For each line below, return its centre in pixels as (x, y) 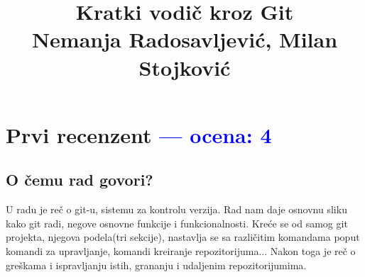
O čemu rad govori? (80, 180)
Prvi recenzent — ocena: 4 (139, 134)
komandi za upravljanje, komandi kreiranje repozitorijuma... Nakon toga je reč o (181, 250)
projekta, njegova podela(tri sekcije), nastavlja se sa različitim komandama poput (183, 237)
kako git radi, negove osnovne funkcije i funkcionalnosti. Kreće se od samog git (177, 223)
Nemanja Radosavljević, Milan (185, 39)
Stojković (185, 67)
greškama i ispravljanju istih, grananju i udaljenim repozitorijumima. (156, 265)
